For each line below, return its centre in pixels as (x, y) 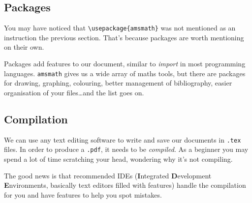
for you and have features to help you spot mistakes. (83, 194)
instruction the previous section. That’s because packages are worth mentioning (124, 37)
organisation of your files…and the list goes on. (74, 92)
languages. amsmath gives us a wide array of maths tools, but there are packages (125, 73)
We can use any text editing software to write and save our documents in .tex (123, 139)
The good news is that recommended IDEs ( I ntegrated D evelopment (108, 175)
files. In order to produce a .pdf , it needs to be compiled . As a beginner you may (126, 149)
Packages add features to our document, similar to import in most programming (125, 64)
